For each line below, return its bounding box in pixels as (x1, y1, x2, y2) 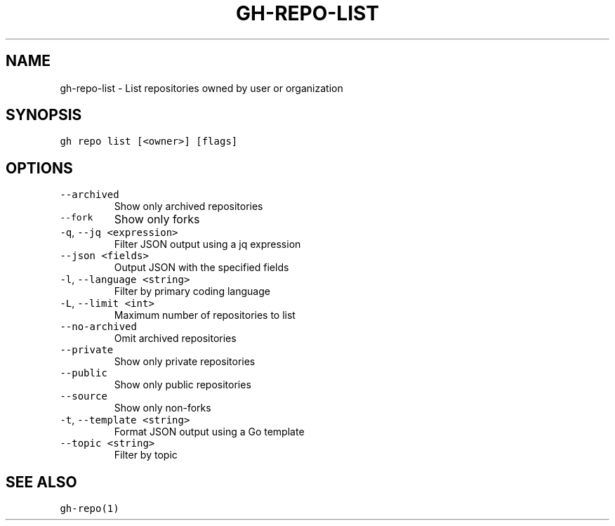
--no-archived (60, 321, 137, 333)
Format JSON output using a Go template (114, 426, 305, 438)
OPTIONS (6, 159, 73, 177)
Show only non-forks (114, 402, 211, 414)
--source (60, 390, 107, 402)
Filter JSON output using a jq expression (114, 238, 301, 251)
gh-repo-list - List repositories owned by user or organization (60, 81, 343, 94)
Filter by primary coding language (114, 285, 270, 298)
